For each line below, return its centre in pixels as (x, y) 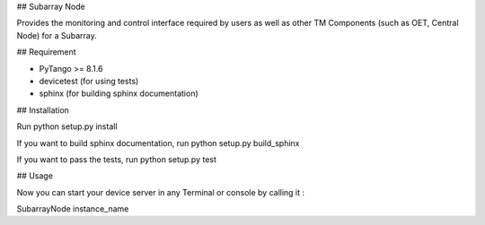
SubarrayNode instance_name (73, 209)
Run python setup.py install (67, 126)
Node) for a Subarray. (57, 35)
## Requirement (46, 52)
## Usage (35, 176)
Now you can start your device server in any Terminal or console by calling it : (161, 192)
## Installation (43, 110)
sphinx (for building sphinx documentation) (119, 93)
